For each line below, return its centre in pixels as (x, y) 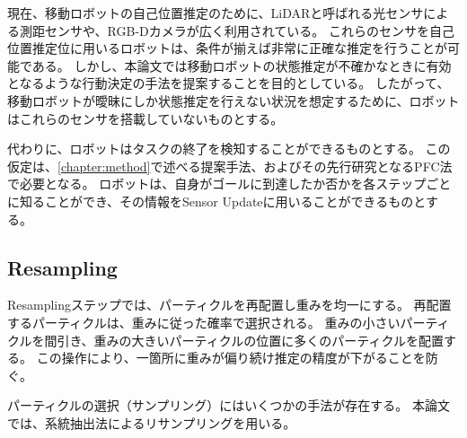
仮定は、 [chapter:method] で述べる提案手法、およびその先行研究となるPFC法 (230, 166)
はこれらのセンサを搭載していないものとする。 (145, 118)
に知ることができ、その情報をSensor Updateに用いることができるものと (216, 201)
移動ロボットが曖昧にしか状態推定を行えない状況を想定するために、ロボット (233, 100)
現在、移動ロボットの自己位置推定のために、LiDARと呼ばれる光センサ (216, 13)
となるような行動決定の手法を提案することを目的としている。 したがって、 (229, 83)
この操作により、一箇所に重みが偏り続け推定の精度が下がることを (231, 358)
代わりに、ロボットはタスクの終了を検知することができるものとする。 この (229, 149)
